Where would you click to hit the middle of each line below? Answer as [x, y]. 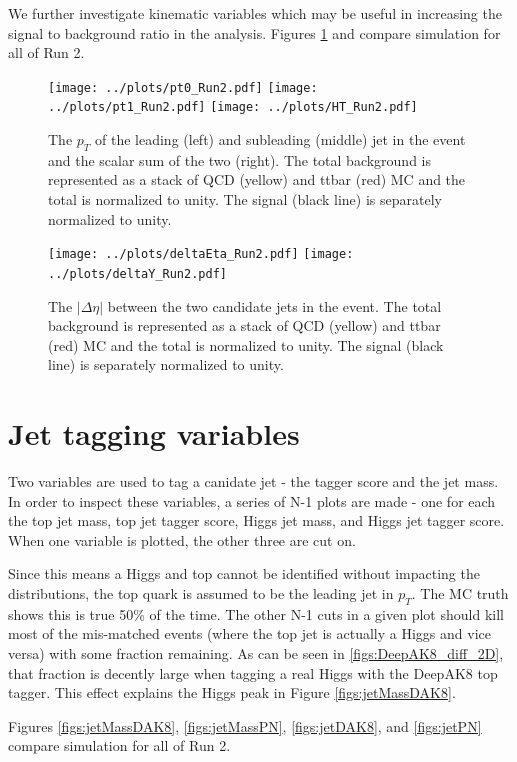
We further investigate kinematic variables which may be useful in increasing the [255, 13]
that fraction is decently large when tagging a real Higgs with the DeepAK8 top [253, 672]
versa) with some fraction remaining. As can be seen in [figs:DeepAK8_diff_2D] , [256, 653]
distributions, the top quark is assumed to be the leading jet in [201, 593]
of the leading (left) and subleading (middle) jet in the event [280, 139]
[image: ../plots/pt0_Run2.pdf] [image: [183, 87]
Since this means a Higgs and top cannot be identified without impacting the [244, 573]
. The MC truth [460, 593]
